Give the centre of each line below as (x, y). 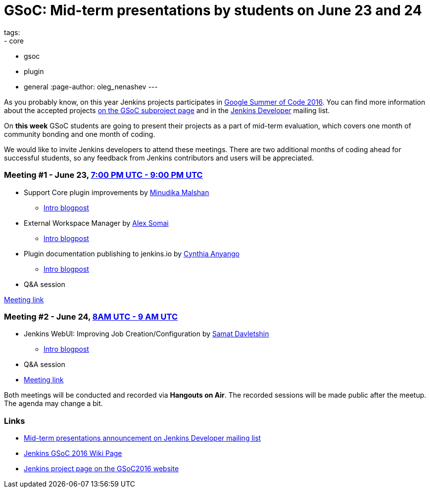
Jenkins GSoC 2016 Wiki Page (73, 453)
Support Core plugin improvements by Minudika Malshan (117, 192)
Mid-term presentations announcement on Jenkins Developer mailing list (143, 438)
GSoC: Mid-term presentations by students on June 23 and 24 (213, 10)
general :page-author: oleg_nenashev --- (91, 86)
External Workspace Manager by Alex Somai (96, 223)
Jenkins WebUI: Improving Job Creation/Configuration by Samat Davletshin (146, 334)
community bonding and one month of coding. (80, 134)
